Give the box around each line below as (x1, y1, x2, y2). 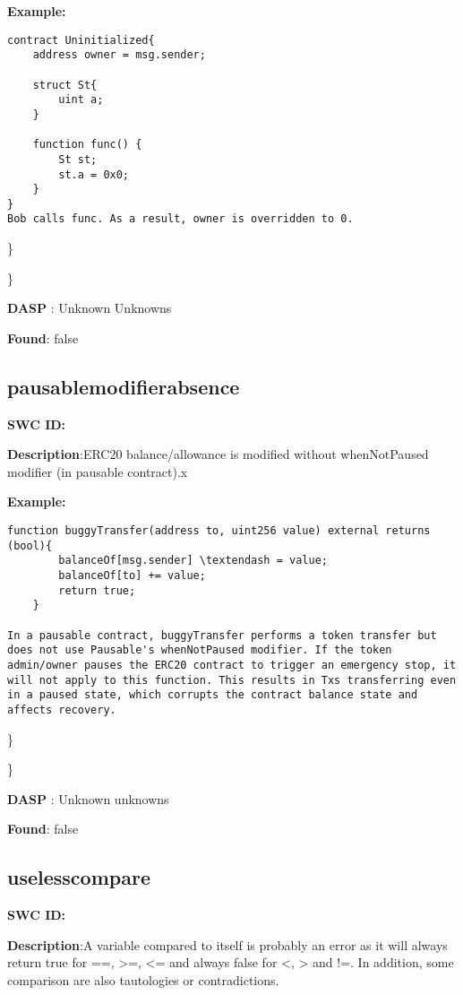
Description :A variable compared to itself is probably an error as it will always (7, 935, 448, 954)
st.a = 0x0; (58, 168, 130, 181)
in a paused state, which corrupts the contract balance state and (7, 688, 418, 702)
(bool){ (7, 539, 53, 552)
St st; (58, 152, 98, 166)
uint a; (58, 93, 104, 107)
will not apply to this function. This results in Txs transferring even (7, 673, 457, 687)
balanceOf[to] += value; (58, 569, 206, 583)
